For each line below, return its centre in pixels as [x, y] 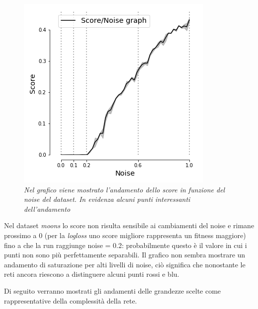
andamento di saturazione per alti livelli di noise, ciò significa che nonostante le [125, 264]
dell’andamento [47, 209]
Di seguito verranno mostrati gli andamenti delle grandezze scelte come [113, 290]
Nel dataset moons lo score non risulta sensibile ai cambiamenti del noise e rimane [129, 225]
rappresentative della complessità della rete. [71, 300]
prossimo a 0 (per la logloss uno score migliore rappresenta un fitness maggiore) [125, 235]
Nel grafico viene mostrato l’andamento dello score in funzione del [125, 189]
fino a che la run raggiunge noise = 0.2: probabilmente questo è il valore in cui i [126, 245]
